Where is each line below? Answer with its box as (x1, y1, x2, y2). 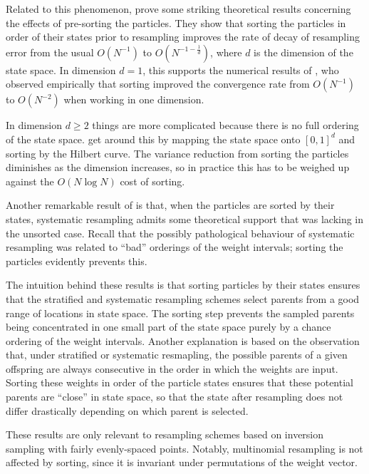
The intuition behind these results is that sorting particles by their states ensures (6, 277, 360, 292)
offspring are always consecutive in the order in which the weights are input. (6, 361, 338, 376)
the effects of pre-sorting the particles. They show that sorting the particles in (6, 15, 346, 30)
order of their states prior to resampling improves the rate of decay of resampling (6, 29, 360, 44)
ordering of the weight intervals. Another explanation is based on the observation (6, 333, 360, 348)
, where (210, 44, 242, 59)
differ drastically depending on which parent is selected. (6, 403, 249, 418)
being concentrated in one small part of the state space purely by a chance (6, 319, 331, 334)
